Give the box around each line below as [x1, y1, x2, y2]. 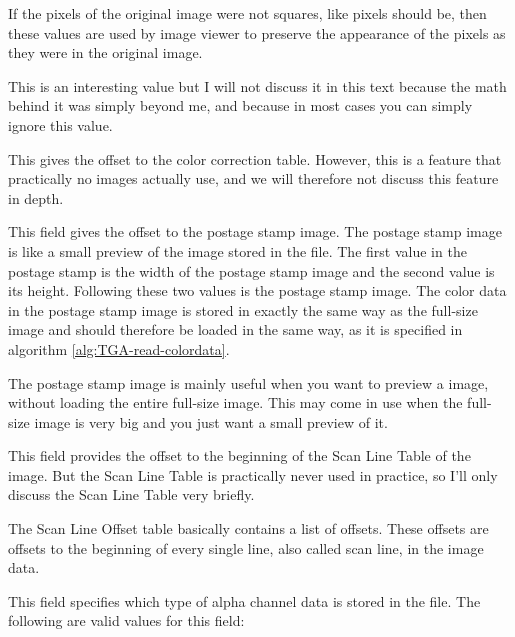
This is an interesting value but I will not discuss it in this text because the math [8, 75, 507, 96]
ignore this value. [8, 114, 113, 135]
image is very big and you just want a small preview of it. [34, 411, 388, 432]
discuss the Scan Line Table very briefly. [8, 484, 255, 505]
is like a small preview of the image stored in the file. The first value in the [8, 240, 467, 261]
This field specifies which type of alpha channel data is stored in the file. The [8, 590, 481, 611]
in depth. [8, 187, 64, 208]
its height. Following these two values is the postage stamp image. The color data [8, 280, 507, 301]
